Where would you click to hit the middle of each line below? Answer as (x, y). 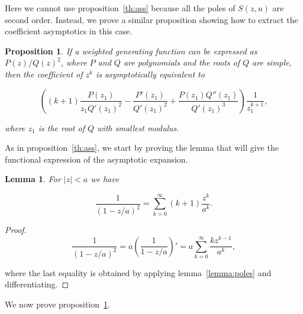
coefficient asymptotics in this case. (69, 31)
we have (105, 179)
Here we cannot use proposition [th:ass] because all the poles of (120, 8)
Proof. (16, 230)
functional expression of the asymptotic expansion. (96, 159)
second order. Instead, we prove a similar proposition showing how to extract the (151, 19)
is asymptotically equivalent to (150, 74)
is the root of (61, 127)
